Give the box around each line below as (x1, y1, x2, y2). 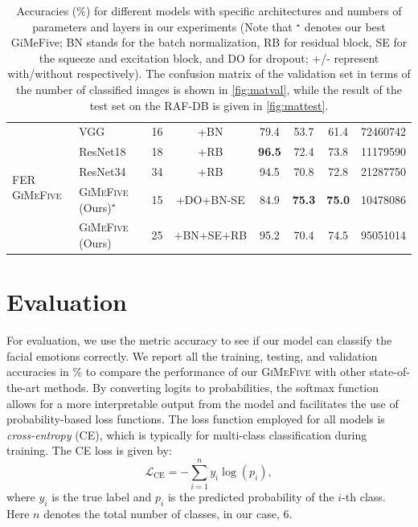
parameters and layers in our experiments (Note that (32, 18, 293, 35)
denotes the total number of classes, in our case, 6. (43, 505, 293, 521)
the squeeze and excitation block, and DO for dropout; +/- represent (39, 49, 379, 66)
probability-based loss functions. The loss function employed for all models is (6, 411, 385, 427)
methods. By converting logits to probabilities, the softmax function (43, 378, 379, 395)
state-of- (369, 363, 410, 380)
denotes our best (304, 18, 386, 35)
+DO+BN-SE (175, 190, 245, 207)
